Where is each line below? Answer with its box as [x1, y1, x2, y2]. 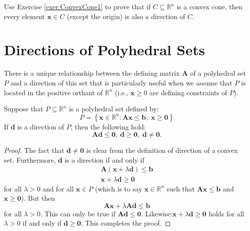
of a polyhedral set [190, 68, 246, 78]
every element [4, 11, 45, 21]
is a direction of [17, 121, 64, 131]
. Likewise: [141, 208, 173, 218]
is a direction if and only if [64, 154, 145, 165]
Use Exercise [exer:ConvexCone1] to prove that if [4, 1, 151, 11]
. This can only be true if [40, 208, 116, 218]
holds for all [208, 208, 245, 218]
